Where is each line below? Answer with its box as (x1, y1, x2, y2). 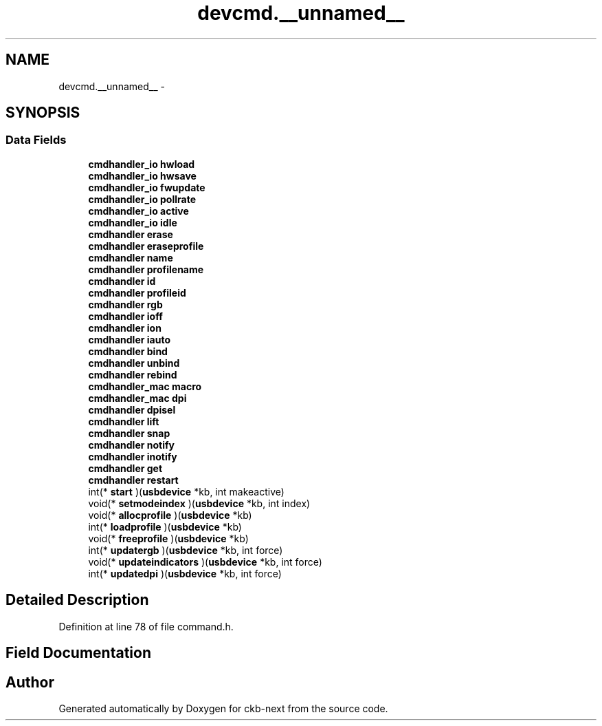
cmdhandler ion (88, 321, 161, 334)
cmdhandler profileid (88, 286, 186, 299)
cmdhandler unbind (88, 356, 180, 369)
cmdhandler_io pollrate (88, 193, 196, 205)
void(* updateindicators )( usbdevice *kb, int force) (88, 555, 322, 568)
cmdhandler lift (88, 415, 159, 427)
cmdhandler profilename (88, 263, 204, 275)
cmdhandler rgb (88, 298, 163, 310)
